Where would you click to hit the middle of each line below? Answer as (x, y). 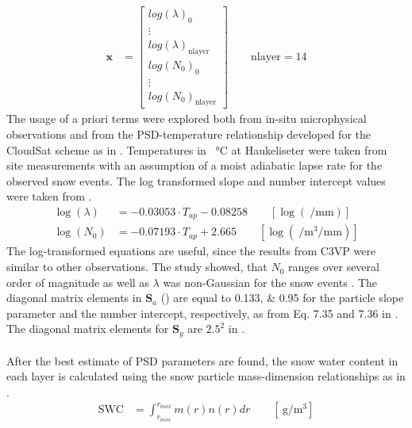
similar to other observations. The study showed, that (137, 267)
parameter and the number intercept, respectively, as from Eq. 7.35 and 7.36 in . (202, 313)
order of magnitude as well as (78, 282)
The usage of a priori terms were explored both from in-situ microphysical (187, 118)
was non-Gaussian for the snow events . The (270, 282)
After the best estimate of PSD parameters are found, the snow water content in (202, 360)
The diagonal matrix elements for (88, 329)
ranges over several (333, 267)
